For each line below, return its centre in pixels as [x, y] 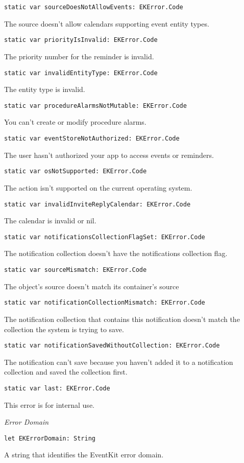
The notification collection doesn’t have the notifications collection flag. [116, 253]
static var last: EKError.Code [57, 388]
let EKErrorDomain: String [50, 438]
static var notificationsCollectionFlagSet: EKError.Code [105, 237]
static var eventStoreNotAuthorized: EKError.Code [92, 138]
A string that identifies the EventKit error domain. [84, 455]
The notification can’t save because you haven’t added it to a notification [119, 362]
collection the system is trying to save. [64, 329]
